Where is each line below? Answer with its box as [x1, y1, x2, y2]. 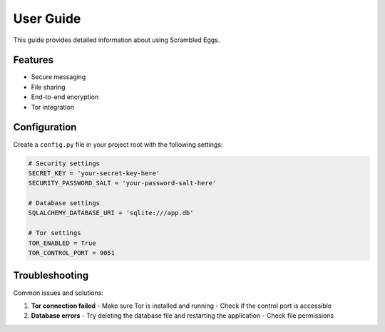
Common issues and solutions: [13, 289, 103, 297]
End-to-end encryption [31, 93, 99, 101]
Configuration [13, 121, 77, 133]
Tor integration [31, 103, 75, 111]
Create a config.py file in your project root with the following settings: [13, 140, 223, 149]
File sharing [31, 83, 66, 91]
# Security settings [28, 159, 100, 167]
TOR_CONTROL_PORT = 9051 [28, 249, 115, 257]
